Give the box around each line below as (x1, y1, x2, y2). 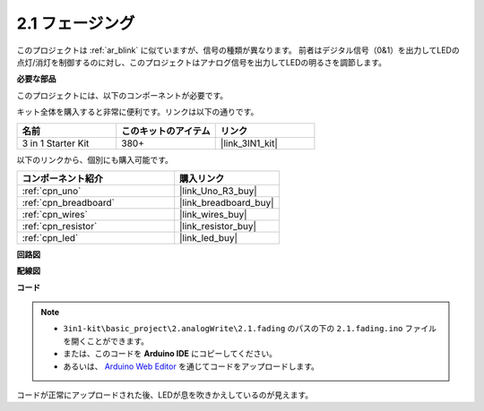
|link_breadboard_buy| (179, 196, 274, 209)
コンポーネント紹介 (22, 172, 103, 184)
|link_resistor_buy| (179, 219, 257, 232)
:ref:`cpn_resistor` (22, 219, 98, 232)
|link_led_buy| (179, 231, 238, 244)
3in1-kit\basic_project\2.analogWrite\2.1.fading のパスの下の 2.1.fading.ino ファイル (63, 323, 436, 334)
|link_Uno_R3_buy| (179, 184, 257, 197)
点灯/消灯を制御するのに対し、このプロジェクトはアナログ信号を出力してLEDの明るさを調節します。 (16, 56, 387, 67)
